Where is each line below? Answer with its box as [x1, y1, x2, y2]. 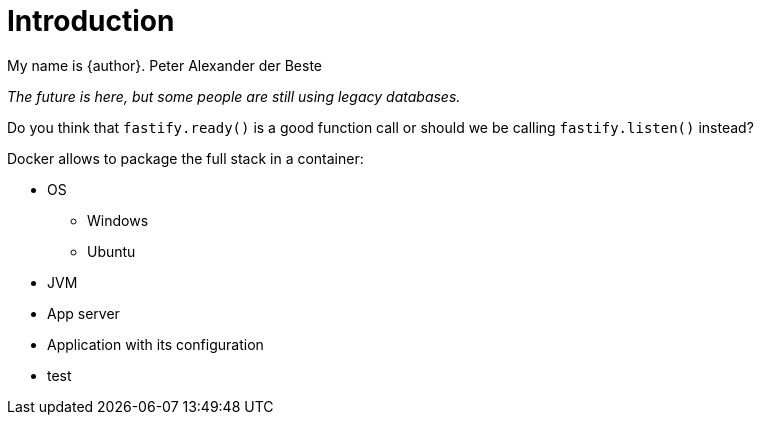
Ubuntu [87, 242, 136, 260]
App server [47, 304, 120, 322]
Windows [87, 211, 149, 229]
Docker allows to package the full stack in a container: [7, 149, 364, 167]
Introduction [7, 4, 175, 38]
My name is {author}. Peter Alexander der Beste [7, 56, 323, 74]
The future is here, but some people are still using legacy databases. [7, 87, 461, 105]
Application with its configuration [47, 335, 264, 353]
